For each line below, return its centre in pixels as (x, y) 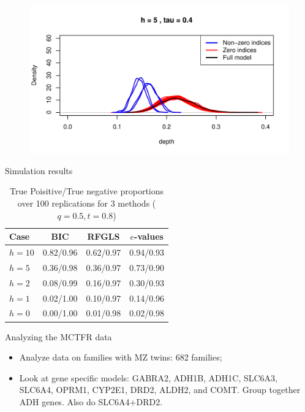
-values (149, 236)
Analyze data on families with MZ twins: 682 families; (121, 357)
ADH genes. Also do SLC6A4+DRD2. (91, 401)
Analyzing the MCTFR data (58, 336)
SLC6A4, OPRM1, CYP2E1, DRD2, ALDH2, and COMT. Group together (160, 390)
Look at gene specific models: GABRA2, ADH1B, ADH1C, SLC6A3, (148, 377)
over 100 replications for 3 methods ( (87, 203)
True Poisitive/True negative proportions (87, 191)
